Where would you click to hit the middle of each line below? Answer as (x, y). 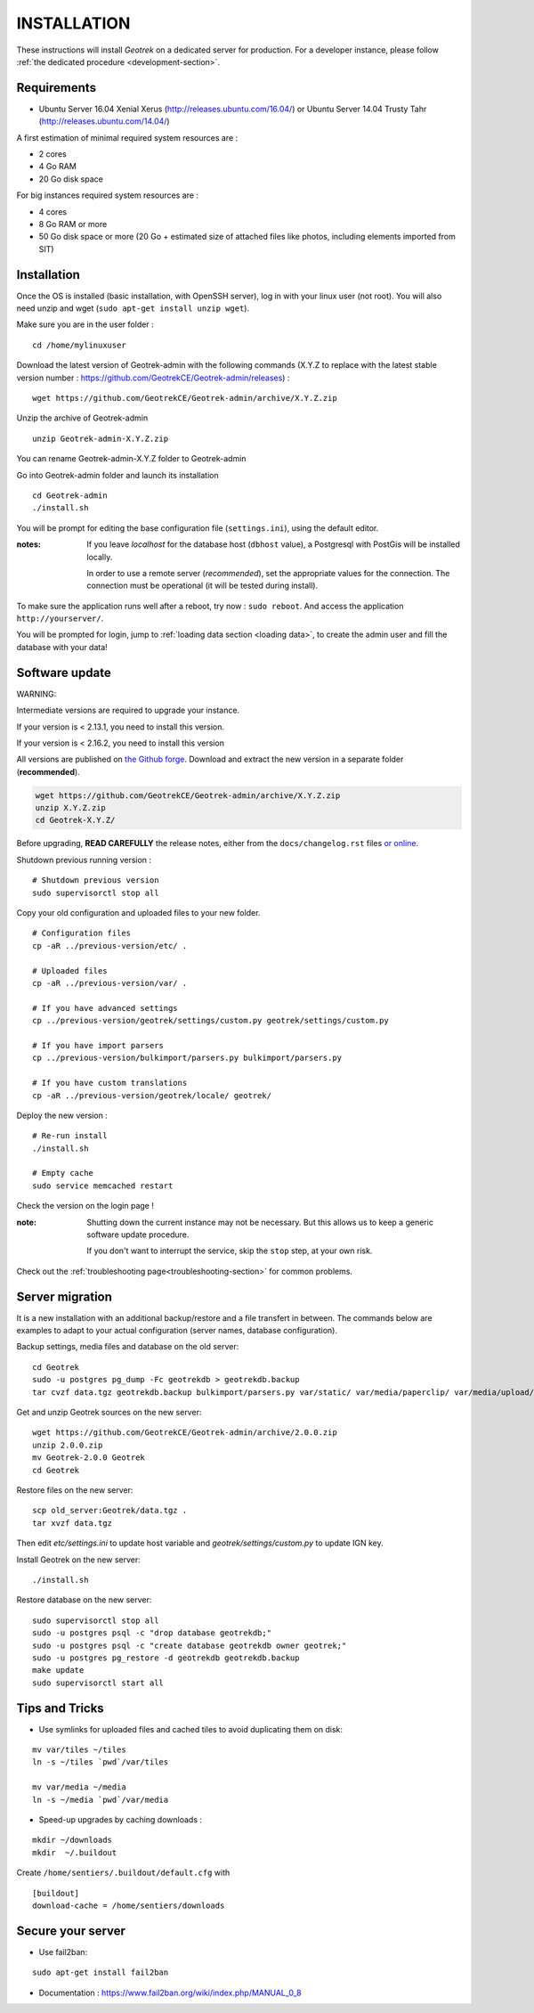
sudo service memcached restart (103, 1186)
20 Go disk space (71, 179)
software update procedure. (138, 1235)
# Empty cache (63, 1173)
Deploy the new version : (62, 1115)
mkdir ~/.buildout (75, 1852)
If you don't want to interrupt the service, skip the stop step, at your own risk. (230, 1251)
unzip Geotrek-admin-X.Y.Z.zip (101, 438)
